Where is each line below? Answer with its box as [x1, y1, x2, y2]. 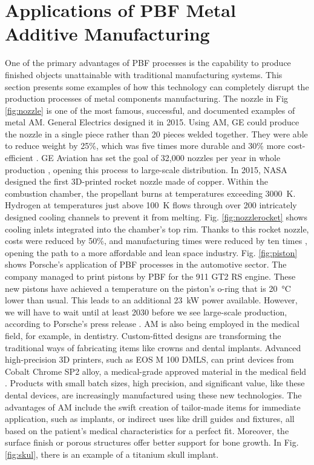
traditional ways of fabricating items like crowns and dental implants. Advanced [5, 341, 301, 354]
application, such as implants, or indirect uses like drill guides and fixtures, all [5, 412, 295, 425]
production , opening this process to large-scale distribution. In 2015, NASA [5, 163, 287, 176]
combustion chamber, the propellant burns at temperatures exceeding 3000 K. [5, 186, 296, 199]
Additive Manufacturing [5, 21, 210, 46]
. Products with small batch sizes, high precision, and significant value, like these [5, 377, 305, 389]
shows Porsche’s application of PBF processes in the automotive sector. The [5, 258, 287, 271]
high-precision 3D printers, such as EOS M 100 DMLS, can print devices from [5, 353, 294, 366]
